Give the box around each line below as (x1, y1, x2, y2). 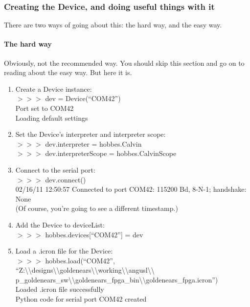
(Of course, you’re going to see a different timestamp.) (15, 203, 178, 213)
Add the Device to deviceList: (15, 219, 105, 230)
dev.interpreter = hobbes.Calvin (45, 138, 142, 149)
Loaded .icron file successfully (15, 284, 104, 294)
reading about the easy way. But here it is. (4, 67, 132, 77)
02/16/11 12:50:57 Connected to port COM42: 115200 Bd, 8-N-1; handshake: (15, 184, 247, 194)
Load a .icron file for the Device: (15, 246, 113, 256)
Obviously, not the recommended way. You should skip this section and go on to (4, 57, 245, 68)
